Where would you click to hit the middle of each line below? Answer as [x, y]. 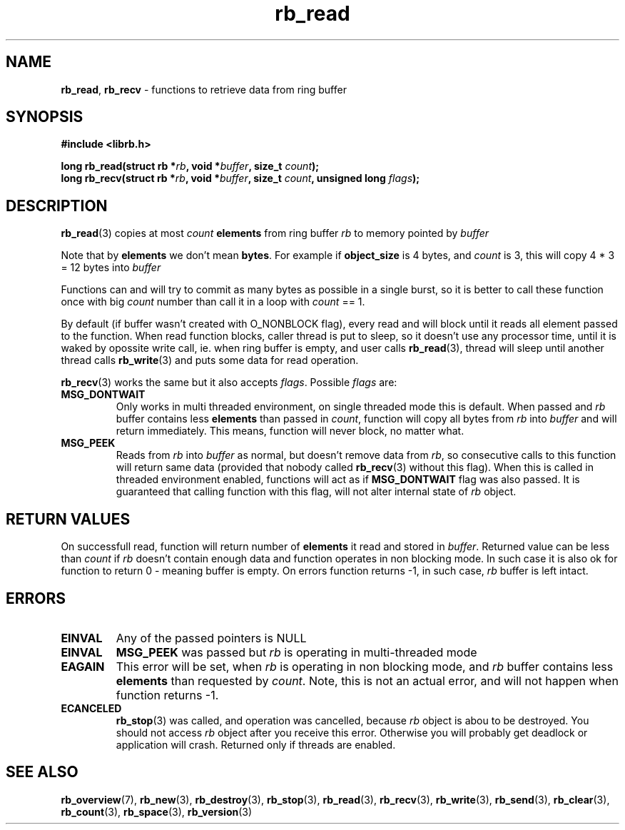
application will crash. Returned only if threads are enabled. [256, 744]
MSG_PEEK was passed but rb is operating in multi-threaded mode [296, 652]
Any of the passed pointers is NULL [211, 638]
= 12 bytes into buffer [111, 268]
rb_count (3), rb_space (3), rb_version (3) [157, 811]
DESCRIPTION [57, 206]
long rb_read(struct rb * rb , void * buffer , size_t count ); [190, 166]
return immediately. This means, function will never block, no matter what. [290, 431]
